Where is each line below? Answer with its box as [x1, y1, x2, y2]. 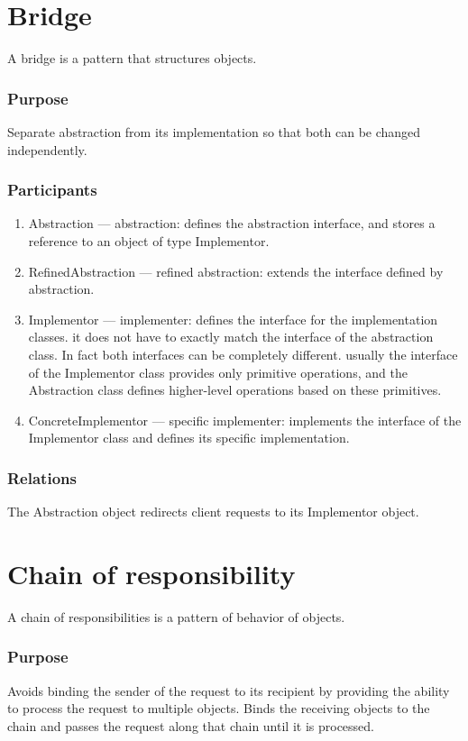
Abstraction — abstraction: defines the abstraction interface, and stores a [28, 214, 436, 233]
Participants [7, 178, 97, 201]
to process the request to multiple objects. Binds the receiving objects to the [7, 699, 430, 718]
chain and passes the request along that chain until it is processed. [7, 716, 374, 735]
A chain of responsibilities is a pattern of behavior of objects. [7, 607, 345, 626]
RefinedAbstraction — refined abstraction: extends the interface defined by [28, 261, 444, 280]
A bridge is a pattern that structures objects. [7, 49, 257, 68]
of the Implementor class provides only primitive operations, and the [28, 362, 408, 381]
